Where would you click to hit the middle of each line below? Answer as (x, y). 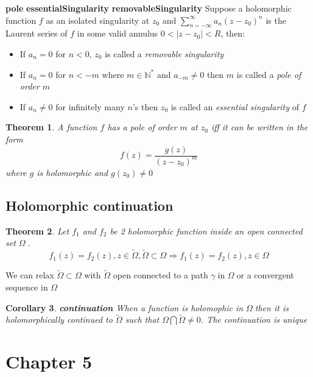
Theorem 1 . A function (51, 127)
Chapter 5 (49, 361)
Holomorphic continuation (90, 205)
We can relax (30, 275)
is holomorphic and (72, 172)
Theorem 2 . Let (37, 231)
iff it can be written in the (259, 127)
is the (276, 20)
